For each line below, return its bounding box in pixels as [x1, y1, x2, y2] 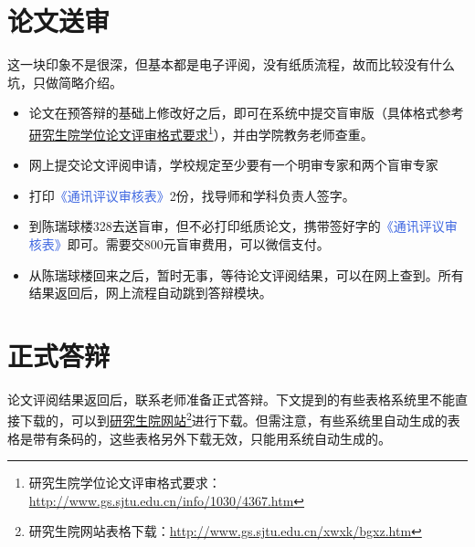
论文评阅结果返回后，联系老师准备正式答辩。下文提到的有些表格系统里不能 [7, 389, 455, 408]
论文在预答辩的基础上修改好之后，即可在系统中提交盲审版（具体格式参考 [28, 103, 464, 122]
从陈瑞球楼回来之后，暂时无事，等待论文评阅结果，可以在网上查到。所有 [28, 265, 464, 284]
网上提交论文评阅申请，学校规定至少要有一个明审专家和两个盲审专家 [28, 155, 438, 174]
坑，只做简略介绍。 [7, 72, 122, 91]
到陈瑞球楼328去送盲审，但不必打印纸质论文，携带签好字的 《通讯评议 [28, 216, 445, 236]
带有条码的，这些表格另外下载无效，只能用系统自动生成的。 [32, 428, 391, 447]
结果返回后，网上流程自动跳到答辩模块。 [28, 283, 272, 302]
